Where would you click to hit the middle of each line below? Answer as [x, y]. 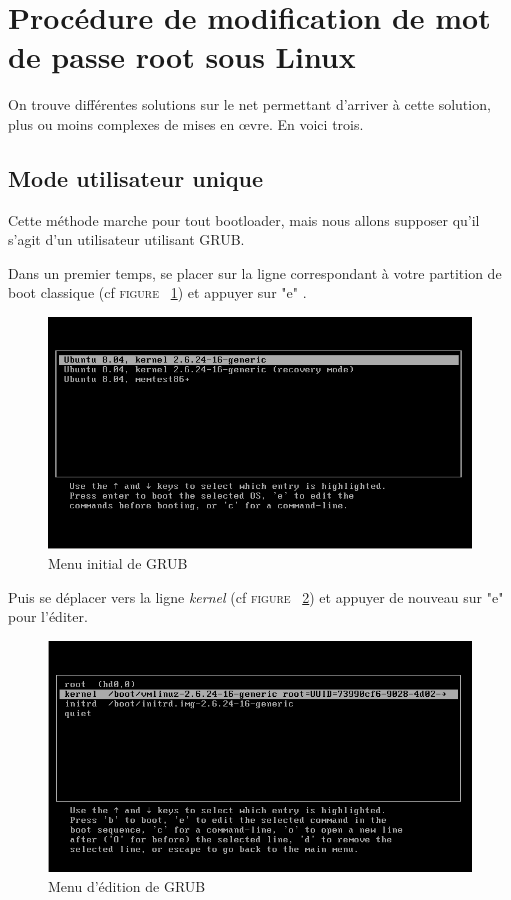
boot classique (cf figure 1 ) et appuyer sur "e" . [157, 292]
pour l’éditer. [48, 616]
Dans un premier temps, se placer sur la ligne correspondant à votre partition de [255, 272]
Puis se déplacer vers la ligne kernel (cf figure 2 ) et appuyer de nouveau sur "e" [256, 596]
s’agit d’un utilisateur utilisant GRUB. [126, 239]
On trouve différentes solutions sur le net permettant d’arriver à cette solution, [249, 104]
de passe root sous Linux [182, 56]
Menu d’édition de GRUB [127, 885]
